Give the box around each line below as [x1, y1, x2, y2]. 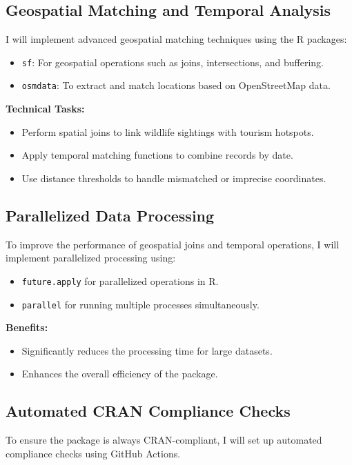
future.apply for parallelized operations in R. [21, 273, 219, 288]
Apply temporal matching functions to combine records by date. [21, 148, 293, 162]
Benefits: [6, 320, 48, 335]
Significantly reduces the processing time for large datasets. [21, 343, 273, 357]
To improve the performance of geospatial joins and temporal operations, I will [6, 237, 340, 251]
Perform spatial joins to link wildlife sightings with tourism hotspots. [21, 124, 314, 139]
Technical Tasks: [6, 101, 85, 116]
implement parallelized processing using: [6, 250, 176, 265]
